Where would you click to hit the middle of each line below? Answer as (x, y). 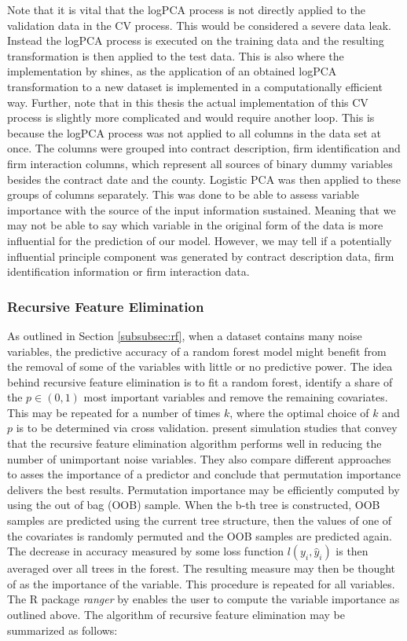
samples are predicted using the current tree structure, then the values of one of (200, 520)
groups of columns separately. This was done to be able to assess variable (183, 194)
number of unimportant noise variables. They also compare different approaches (199, 458)
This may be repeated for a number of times (114, 412)
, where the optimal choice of (299, 412)
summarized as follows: (62, 630)
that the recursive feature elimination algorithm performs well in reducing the (194, 443)
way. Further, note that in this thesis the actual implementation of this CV (188, 102)
